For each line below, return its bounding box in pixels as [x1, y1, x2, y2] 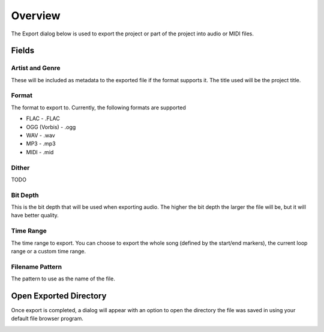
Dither [11, 163, 30, 172]
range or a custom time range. [11, 248, 86, 255]
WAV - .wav [26, 132, 55, 139]
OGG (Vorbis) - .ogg [26, 123, 76, 130]
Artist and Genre [11, 64, 61, 72]
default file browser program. [11, 315, 84, 322]
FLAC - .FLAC [26, 115, 60, 122]
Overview [11, 9, 61, 22]
